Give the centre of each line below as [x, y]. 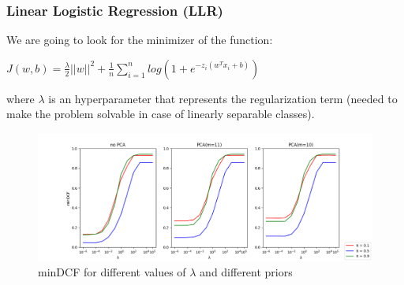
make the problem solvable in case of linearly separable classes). [161, 114]
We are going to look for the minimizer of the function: [140, 40]
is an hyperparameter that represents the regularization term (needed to [223, 98]
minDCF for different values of [112, 272]
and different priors [246, 272]
